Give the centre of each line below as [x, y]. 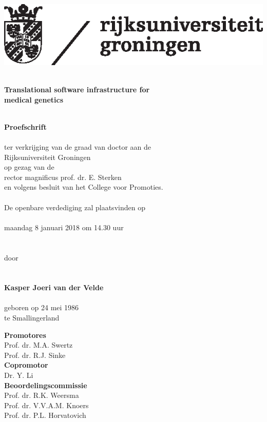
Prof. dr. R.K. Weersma [42, 395]
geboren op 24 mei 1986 [42, 307]
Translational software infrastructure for [77, 89]
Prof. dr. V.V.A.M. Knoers [46, 405]
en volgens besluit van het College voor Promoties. [84, 187]
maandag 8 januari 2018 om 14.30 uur [64, 227]
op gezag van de [29, 167]
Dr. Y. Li [19, 375]
